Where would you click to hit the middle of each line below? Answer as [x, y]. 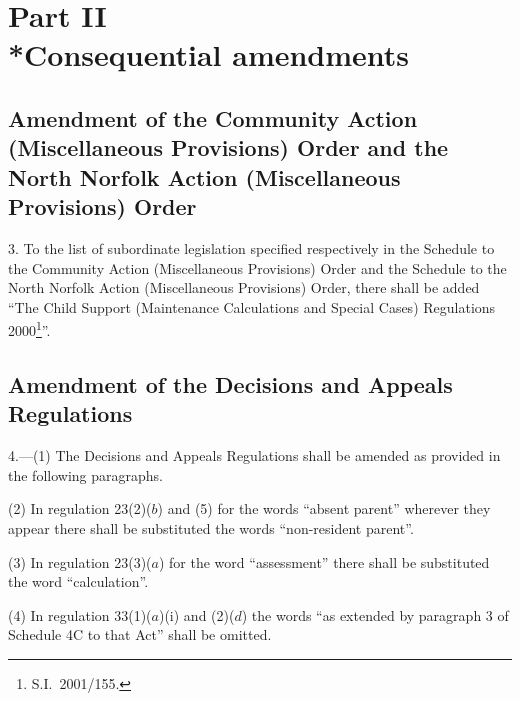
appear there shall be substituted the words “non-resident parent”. [211, 527]
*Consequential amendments [209, 54]
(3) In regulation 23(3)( [80, 561]
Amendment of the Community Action [213, 117]
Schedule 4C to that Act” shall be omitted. [140, 634]
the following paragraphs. [85, 474]
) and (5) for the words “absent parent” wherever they [324, 508]
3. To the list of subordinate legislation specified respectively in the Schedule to [251, 247]
